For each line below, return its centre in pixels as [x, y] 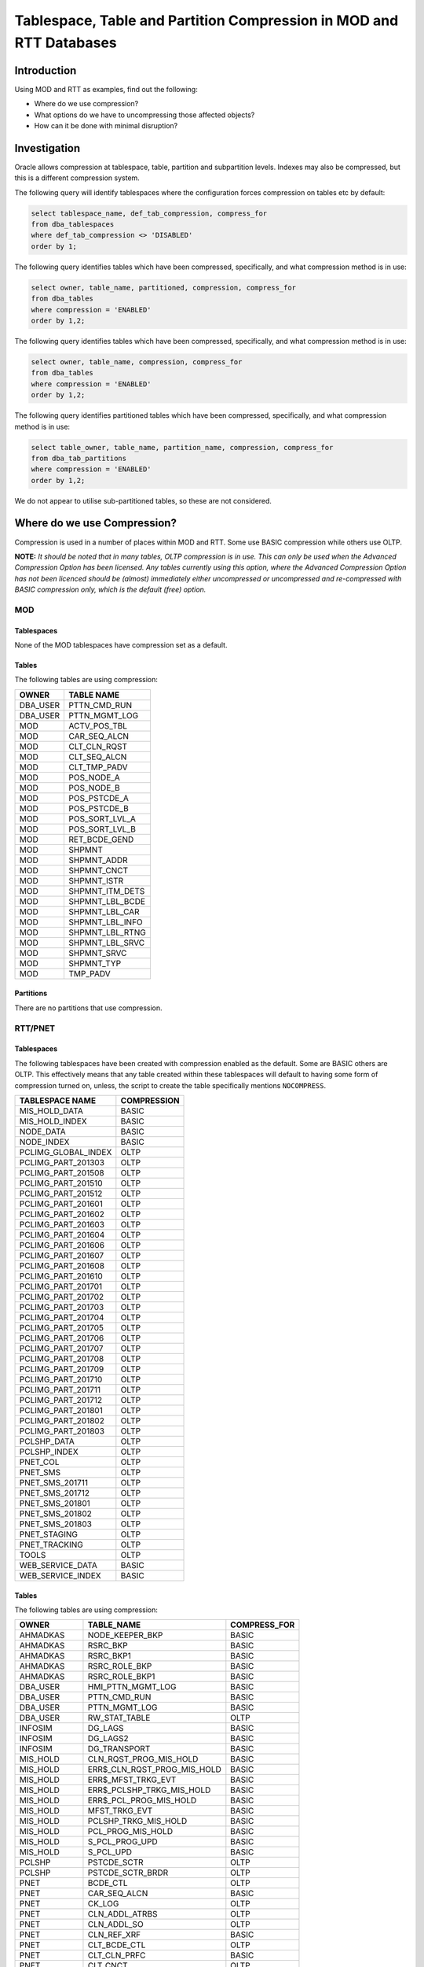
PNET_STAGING [49, 1534]
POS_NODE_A [95, 777]
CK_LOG [103, 1904]
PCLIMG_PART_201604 [62, 1235]
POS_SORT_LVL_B [102, 829]
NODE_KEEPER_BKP [125, 1635]
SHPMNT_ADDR [99, 860]
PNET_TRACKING [51, 1544]
